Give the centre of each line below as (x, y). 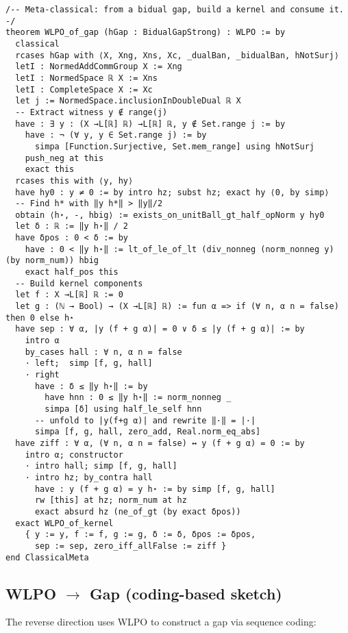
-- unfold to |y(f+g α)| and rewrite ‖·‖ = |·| (145, 420)
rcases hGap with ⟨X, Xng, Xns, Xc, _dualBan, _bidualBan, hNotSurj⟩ (177, 55)
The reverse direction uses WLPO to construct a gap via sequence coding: (161, 622)
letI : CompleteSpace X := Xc (84, 89)
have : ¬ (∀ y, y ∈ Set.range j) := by (116, 135)
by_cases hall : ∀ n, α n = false (103, 352)
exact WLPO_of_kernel (64, 523)
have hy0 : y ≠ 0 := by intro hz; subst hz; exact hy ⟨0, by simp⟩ (172, 192)
